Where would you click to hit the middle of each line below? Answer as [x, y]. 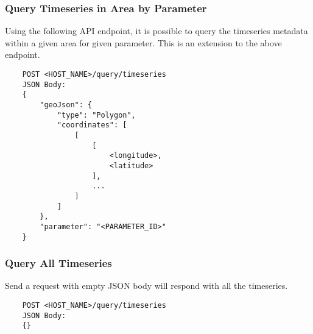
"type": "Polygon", [96, 115]
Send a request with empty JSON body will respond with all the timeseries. [146, 286]
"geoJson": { [66, 105]
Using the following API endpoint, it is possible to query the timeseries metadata [156, 31]
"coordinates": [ [92, 125]
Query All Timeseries [58, 263]
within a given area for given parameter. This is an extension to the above [143, 42]
